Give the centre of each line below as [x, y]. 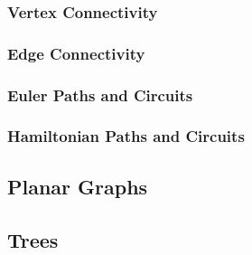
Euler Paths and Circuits [100, 94]
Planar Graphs [78, 186]
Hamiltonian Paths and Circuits [126, 136]
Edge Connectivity [76, 53]
